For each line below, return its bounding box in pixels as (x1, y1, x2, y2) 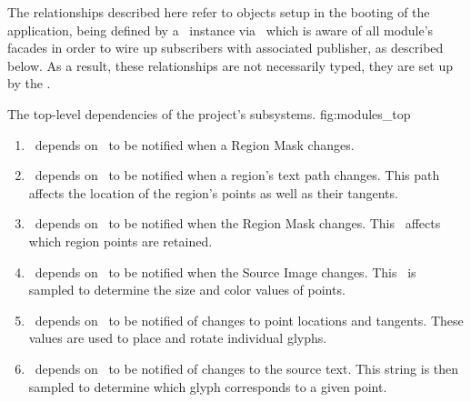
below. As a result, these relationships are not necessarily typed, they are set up (7, 55, 453, 75)
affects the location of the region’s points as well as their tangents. (28, 183, 398, 202)
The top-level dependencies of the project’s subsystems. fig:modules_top (7, 104, 411, 123)
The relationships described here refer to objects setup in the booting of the (7, 3, 430, 21)
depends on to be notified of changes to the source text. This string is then (35, 358, 459, 377)
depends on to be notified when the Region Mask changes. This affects (35, 214, 441, 233)
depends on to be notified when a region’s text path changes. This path (35, 166, 440, 185)
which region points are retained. (28, 231, 213, 250)
